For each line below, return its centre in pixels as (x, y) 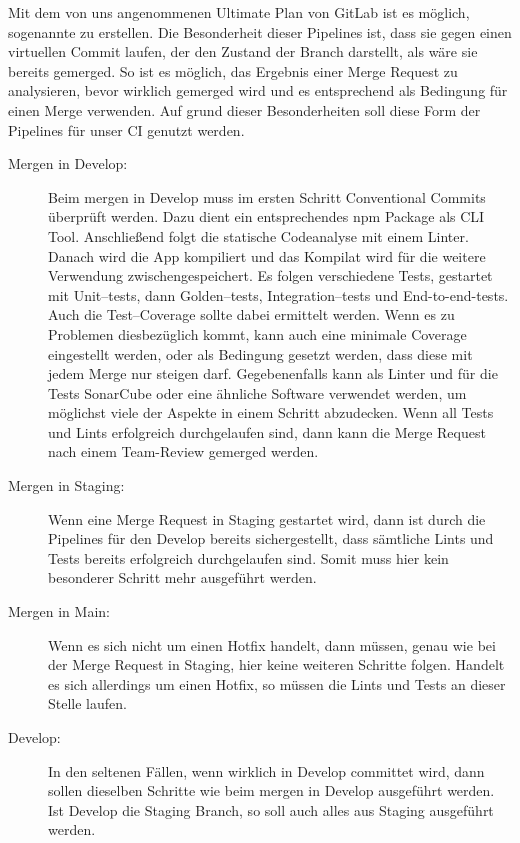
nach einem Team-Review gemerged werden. (183, 451)
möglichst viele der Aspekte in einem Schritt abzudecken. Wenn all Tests (271, 412)
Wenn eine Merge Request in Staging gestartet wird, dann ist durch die (267, 518)
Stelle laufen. (87, 703)
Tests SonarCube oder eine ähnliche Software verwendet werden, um (257, 392)
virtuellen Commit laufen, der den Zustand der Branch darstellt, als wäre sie (243, 51)
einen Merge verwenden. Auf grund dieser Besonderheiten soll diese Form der (244, 109)
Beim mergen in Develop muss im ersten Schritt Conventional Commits (267, 196)
